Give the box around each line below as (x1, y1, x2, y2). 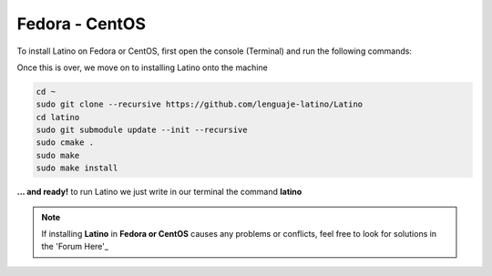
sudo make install (36, 163, 118, 173)
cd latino (36, 112, 80, 122)
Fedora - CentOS (16, 14, 146, 34)
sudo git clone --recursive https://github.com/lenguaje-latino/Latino (36, 99, 364, 109)
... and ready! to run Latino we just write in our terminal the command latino (16, 187, 302, 198)
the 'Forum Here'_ (41, 241, 109, 252)
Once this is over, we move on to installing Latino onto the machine (16, 62, 268, 73)
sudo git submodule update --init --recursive (36, 125, 248, 136)
